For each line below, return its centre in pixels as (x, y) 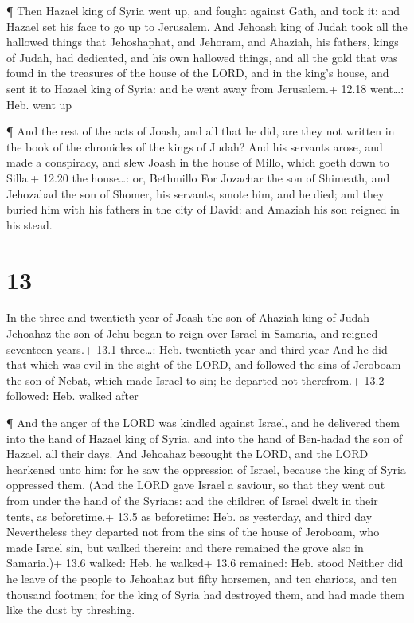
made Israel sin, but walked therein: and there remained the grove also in (185, 547)
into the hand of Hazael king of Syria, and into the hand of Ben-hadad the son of (205, 438)
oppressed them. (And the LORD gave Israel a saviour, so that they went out (196, 485)
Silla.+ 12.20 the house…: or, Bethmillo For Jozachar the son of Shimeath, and (198, 177)
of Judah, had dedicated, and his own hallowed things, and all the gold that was (202, 57)
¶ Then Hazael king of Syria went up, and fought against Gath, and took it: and (203, 10)
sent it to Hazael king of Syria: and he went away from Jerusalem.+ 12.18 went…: (205, 88)
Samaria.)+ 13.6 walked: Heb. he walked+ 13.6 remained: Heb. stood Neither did (205, 563)
